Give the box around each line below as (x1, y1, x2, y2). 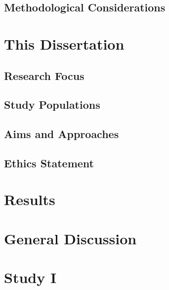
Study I (4, 267, 57, 288)
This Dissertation (4, 33, 125, 54)
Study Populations (4, 97, 100, 112)
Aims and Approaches (4, 126, 119, 142)
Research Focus (4, 68, 84, 83)
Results (4, 189, 55, 210)
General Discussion (4, 228, 137, 248)
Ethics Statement (4, 155, 94, 170)
